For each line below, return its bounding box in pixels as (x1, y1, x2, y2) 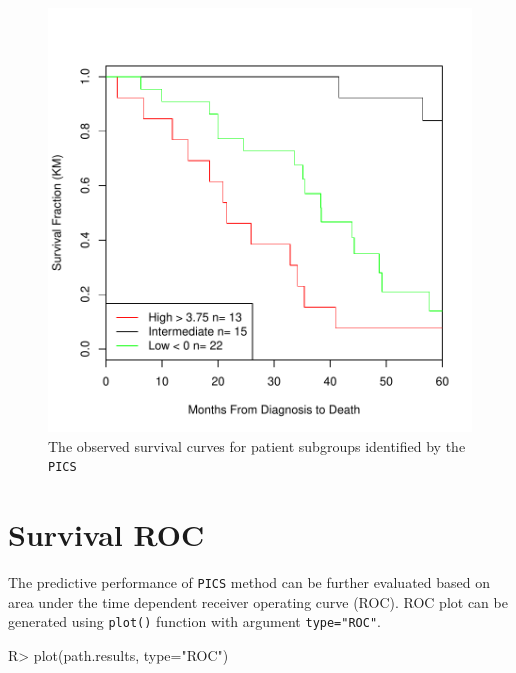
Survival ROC (8, 514, 205, 555)
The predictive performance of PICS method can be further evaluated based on (8, 571, 490, 592)
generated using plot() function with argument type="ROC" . (8, 611, 381, 632)
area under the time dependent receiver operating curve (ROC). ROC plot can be (8, 591, 508, 612)
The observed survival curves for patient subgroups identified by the (48, 435, 466, 456)
